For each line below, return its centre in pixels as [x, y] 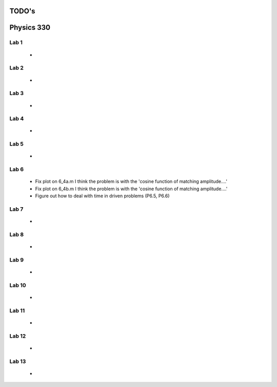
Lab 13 [18, 361]
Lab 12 [18, 336]
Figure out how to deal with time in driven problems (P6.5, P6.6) [102, 196]
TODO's [22, 11]
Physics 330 [30, 27]
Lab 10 [18, 285]
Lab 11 [17, 310]
